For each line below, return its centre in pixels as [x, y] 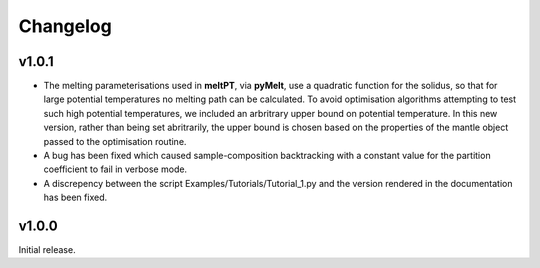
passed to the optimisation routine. [115, 141]
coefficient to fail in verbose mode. [115, 169]
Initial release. [47, 250]
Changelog [65, 26]
